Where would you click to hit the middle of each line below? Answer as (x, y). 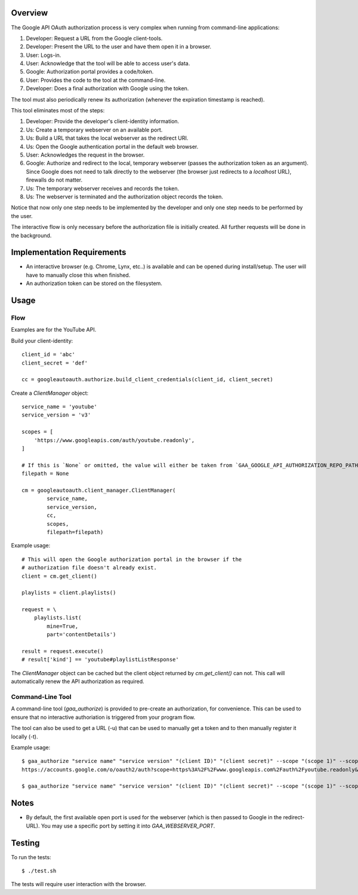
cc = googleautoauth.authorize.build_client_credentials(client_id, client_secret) (148, 380)
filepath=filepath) (75, 532)
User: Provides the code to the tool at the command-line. (96, 80)
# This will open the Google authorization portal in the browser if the (132, 559)
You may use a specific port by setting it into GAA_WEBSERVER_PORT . (128, 826)
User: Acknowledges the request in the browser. (85, 155)
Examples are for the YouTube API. (54, 330)
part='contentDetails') (81, 635)
